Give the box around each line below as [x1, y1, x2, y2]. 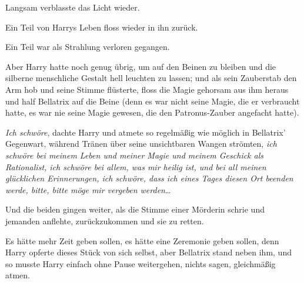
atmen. [5, 269, 30, 281]
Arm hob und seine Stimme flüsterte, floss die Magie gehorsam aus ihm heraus [5, 83, 289, 95]
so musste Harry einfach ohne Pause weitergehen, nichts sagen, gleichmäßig [5, 257, 276, 269]
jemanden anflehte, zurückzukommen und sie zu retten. [5, 214, 204, 227]
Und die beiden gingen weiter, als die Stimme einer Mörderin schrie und [5, 203, 265, 215]
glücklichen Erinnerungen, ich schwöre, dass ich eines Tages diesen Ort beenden [5, 172, 293, 184]
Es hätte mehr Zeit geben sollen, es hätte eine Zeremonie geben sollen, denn [5, 234, 279, 247]
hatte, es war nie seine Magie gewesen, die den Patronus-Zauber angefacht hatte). [5, 106, 299, 119]
